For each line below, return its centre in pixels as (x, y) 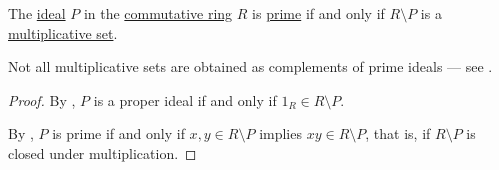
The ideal (37, 13)
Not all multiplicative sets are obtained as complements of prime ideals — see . (250, 66)
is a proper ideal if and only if (185, 99)
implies (280, 133)
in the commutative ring (158, 13)
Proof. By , (42, 99)
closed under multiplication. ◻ (102, 152)
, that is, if (398, 133)
